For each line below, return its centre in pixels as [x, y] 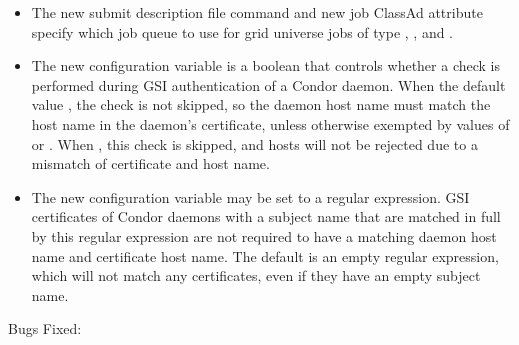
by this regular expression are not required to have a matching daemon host [264, 235]
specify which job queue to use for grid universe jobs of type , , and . [242, 31]
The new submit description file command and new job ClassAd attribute [257, 12]
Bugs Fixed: [45, 328]
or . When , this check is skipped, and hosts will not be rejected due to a [254, 143]
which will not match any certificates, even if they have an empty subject [256, 275]
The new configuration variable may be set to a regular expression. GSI [250, 196]
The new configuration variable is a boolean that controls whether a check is [265, 65]
